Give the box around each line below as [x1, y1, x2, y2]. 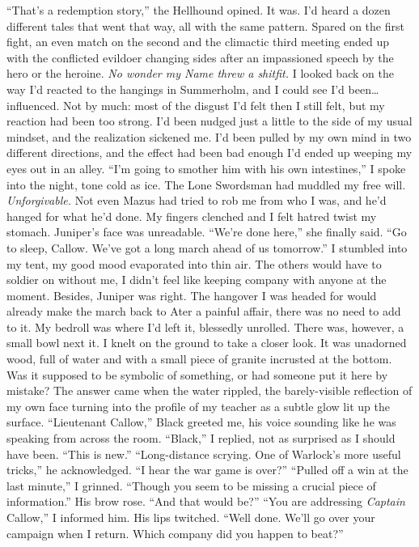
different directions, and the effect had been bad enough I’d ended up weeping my [6, 144, 413, 161]
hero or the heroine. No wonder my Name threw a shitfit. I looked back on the [6, 65, 394, 82]
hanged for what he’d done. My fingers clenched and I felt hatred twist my [6, 207, 377, 224]
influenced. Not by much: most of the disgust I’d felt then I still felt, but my [6, 96, 385, 113]
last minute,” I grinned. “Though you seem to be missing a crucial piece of [6, 477, 376, 494]
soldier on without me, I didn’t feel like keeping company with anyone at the [6, 271, 387, 288]
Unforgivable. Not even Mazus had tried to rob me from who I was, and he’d [6, 192, 387, 209]
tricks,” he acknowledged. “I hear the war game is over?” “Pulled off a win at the [6, 461, 408, 478]
